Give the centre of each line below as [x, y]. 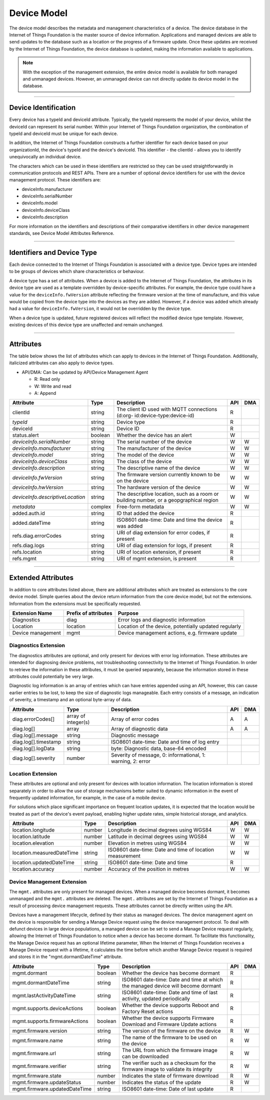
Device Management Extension [48, 882]
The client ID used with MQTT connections [167, 409]
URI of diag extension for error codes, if [163, 533]
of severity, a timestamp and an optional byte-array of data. [70, 700]
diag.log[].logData [33, 748]
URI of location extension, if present [159, 552]
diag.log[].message [35, 735]
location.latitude [31, 837]
